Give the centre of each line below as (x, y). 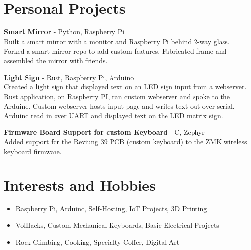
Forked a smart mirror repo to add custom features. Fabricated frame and (115, 51)
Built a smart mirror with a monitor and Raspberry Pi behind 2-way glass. (117, 41)
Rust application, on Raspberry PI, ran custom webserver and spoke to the (117, 96)
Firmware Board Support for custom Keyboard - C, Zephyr (104, 132)
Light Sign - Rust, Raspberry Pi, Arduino (69, 77)
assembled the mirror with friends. (56, 60)
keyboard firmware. (33, 151)
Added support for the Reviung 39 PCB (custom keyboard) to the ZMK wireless (125, 142)
